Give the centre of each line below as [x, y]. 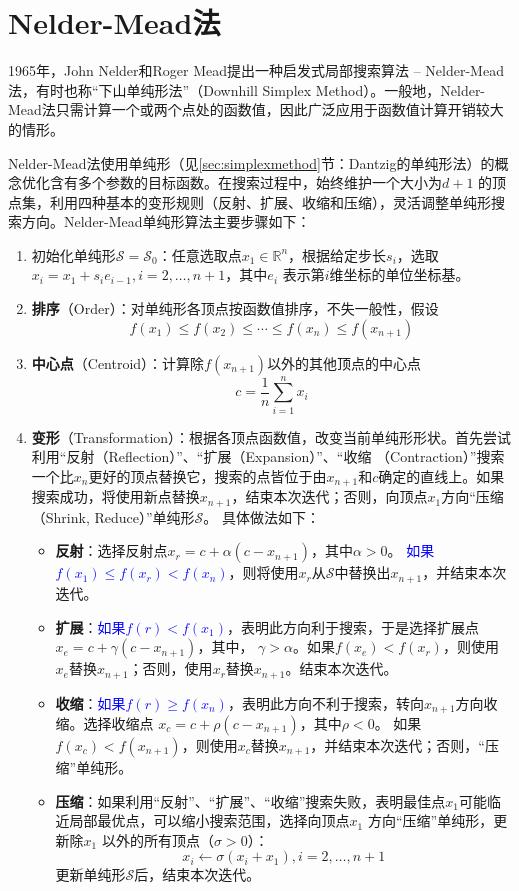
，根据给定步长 [337, 254]
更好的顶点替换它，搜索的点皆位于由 [207, 475]
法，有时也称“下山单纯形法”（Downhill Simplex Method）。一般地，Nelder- [247, 89]
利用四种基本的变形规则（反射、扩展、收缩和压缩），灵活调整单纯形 [270, 201]
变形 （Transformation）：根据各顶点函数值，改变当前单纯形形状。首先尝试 [271, 436]
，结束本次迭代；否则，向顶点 [329, 496]
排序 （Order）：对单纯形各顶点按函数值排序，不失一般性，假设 [235, 308]
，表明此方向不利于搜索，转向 [325, 702]
